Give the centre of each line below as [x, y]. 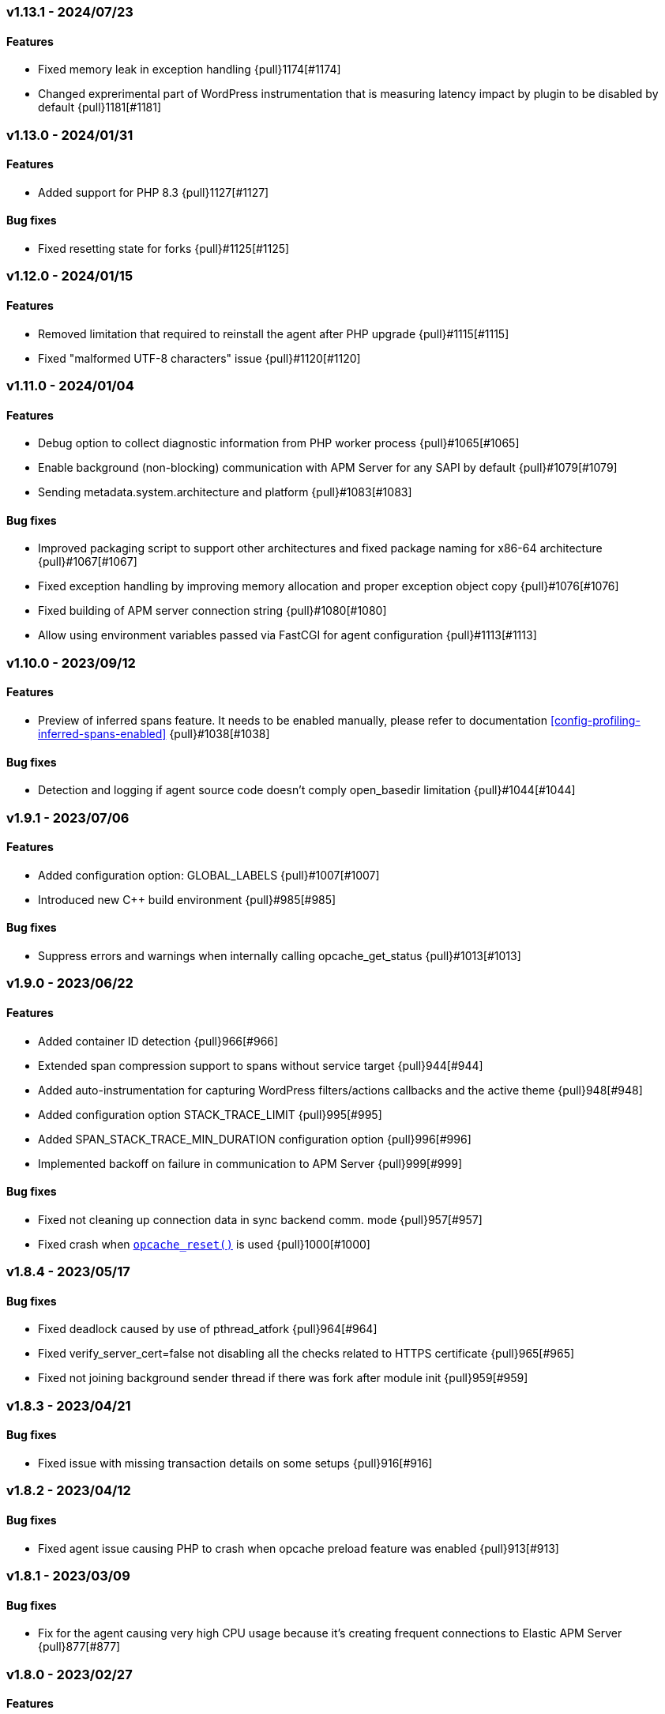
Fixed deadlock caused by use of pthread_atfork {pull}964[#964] [208, 1329]
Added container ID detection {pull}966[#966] [158, 1041]
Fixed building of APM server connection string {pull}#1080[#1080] [212, 611]
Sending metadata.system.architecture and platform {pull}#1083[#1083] [225, 492]
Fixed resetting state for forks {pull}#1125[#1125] [164, 249]
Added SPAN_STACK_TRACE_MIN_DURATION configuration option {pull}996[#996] [255, 1139]
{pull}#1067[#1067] [88, 562]
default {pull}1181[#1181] [100, 107]
